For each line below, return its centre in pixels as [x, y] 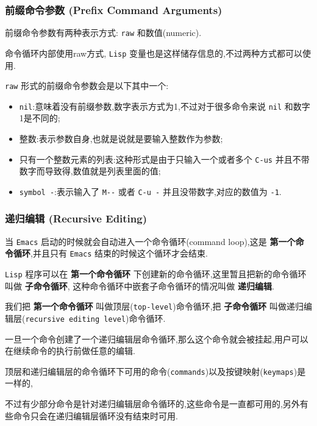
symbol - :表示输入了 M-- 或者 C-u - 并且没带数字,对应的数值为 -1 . [150, 191]
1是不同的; [40, 118]
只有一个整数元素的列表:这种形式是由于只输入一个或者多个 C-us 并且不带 [164, 159]
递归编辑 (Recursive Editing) [76, 218]
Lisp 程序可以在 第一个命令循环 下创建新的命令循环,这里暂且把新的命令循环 [156, 274]
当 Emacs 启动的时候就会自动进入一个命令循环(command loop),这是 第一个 [150, 241]
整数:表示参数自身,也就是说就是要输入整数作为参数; [121, 139]
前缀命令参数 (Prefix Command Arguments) [114, 9]
